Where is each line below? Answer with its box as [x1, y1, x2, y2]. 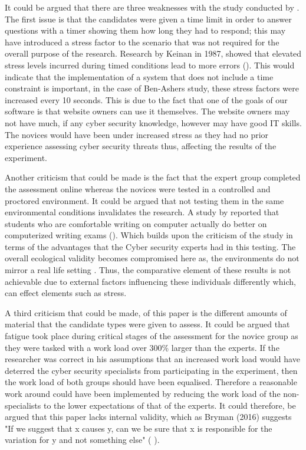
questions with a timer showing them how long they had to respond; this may [5, 24, 286, 37]
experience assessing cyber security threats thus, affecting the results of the [5, 140, 277, 152]
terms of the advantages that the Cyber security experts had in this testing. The [5, 240, 296, 252]
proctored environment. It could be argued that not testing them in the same [5, 194, 284, 206]
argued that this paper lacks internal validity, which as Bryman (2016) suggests [5, 410, 292, 423]
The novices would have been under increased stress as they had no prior [5, 128, 269, 140]
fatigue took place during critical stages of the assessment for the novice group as [5, 330, 298, 342]
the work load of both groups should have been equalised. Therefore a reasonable [5, 376, 297, 388]
